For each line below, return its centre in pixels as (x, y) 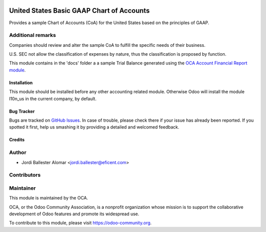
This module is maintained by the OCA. (49, 198)
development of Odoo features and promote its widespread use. (74, 214)
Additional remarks (33, 35)
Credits (17, 140)
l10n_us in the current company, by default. (53, 99)
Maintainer (22, 188)
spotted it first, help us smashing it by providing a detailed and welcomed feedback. (94, 127)
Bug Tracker (22, 111)
